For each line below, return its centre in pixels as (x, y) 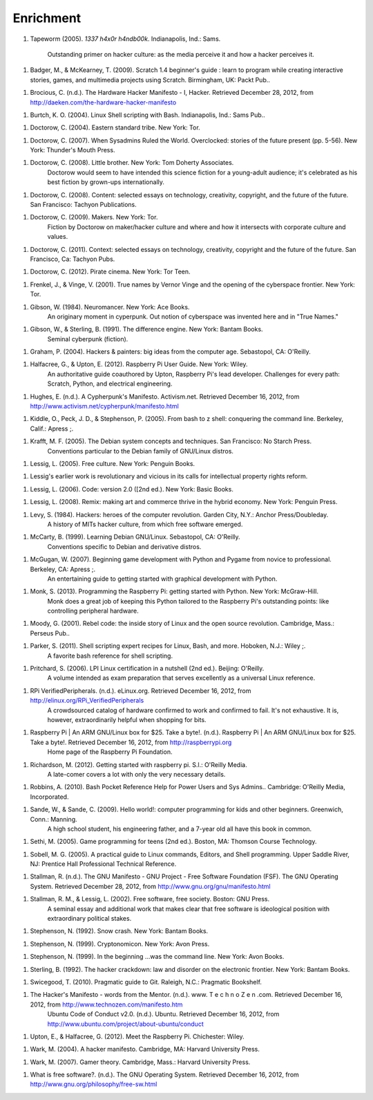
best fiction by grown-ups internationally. (106, 182)
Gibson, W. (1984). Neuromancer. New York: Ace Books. (110, 307)
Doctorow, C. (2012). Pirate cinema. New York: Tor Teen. (110, 272)
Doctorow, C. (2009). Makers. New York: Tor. (94, 217)
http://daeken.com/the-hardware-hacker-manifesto (103, 102)
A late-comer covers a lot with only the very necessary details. (136, 774)
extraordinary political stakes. (89, 919)
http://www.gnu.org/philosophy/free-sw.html (94, 1084)
